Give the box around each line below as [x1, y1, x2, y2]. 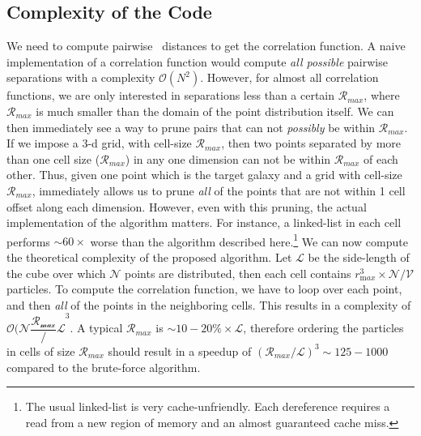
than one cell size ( [6, 150, 100, 167]
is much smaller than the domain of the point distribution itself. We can [36, 102, 394, 119]
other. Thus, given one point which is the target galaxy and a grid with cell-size [6, 166, 402, 183]
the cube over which [6, 264, 106, 281]
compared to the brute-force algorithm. [6, 358, 201, 375]
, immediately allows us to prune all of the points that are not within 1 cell [32, 182, 406, 199]
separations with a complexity [6, 69, 155, 86]
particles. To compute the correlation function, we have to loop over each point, [6, 280, 402, 297]
